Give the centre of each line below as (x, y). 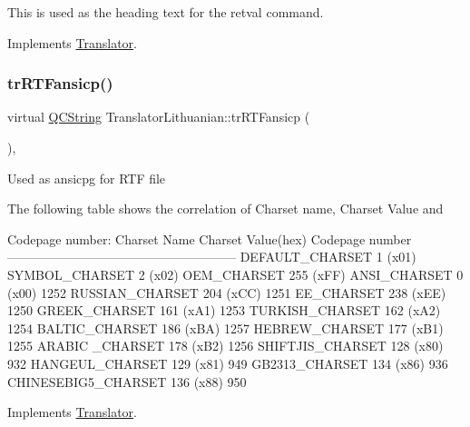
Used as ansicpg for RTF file (87, 178)
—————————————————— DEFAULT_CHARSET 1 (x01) (212, 257)
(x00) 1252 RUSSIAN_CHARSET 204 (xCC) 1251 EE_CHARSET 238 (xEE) (227, 292)
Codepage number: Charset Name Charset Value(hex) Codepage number (210, 238)
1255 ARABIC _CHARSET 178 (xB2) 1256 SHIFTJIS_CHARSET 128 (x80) (225, 346)
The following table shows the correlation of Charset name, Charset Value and (225, 209)
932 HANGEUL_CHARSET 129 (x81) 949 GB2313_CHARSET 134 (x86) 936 (228, 363)
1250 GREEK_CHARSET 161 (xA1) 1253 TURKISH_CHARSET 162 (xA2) (224, 310)
